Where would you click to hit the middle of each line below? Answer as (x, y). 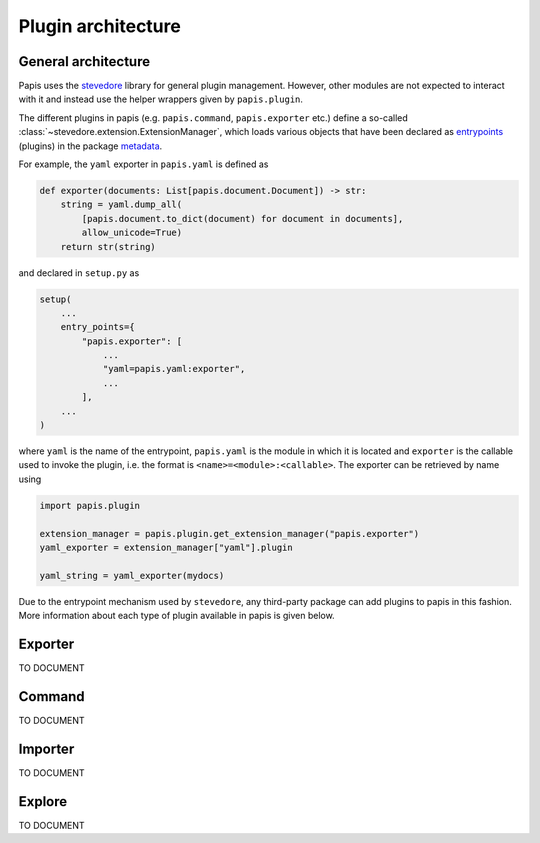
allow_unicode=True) (132, 233)
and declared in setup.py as (79, 272)
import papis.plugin (89, 505)
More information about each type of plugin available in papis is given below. (176, 616)
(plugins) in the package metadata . (90, 146)
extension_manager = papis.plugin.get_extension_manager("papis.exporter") (229, 533)
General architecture (84, 61)
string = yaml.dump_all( (121, 204)
